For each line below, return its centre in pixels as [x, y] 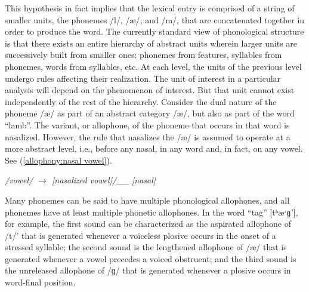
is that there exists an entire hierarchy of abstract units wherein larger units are [151, 43]
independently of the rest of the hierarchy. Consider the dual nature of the [141, 101]
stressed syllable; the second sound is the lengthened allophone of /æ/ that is [146, 247]
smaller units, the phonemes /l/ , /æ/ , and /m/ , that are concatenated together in [155, 19]
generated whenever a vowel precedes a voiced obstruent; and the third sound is [151, 258]
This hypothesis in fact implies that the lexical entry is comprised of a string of [150, 8]
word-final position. [40, 282]
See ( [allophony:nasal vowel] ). [58, 160]
